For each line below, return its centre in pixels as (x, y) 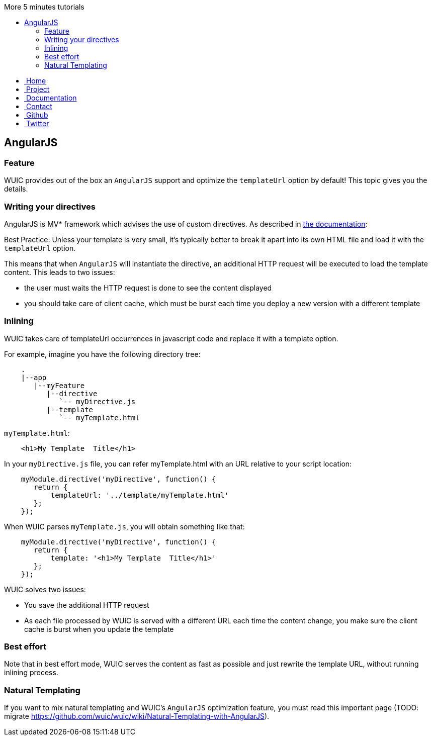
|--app (34, 377)
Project (38, 89)
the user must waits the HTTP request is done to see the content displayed (148, 288)
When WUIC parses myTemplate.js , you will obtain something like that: (124, 526)
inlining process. (31, 673)
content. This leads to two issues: (60, 272)
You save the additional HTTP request (87, 605)
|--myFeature (59, 385)
